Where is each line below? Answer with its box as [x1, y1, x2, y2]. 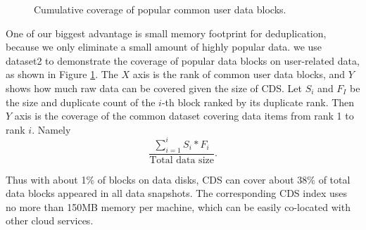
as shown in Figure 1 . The [6, 67, 118, 82]
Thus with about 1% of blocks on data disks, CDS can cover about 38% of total [6, 172, 351, 186]
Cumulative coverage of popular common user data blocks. [34, 2, 286, 16]
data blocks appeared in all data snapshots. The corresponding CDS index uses [6, 186, 348, 200]
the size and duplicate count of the [6, 94, 156, 109]
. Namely [32, 122, 71, 136]
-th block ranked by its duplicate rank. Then [161, 94, 355, 109]
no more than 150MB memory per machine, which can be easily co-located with [6, 199, 351, 214]
